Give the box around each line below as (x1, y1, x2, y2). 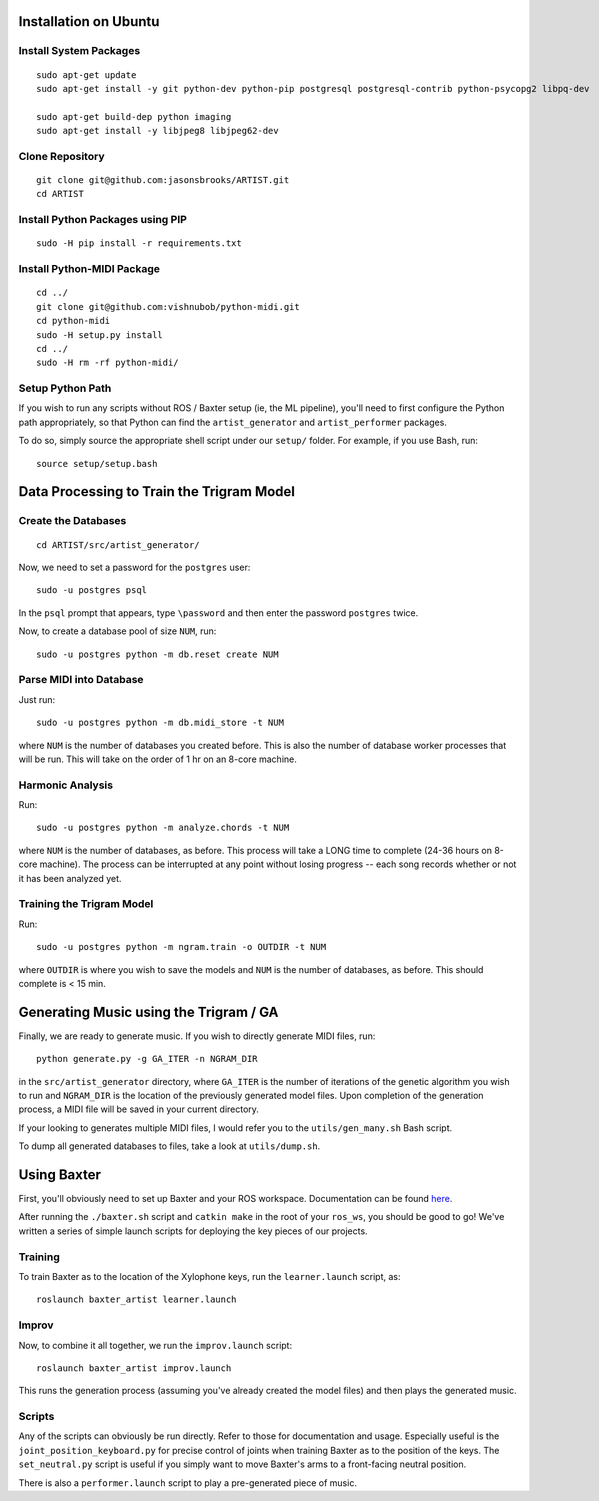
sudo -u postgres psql (36, 585, 148, 596)
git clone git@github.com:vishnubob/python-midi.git (36, 301, 300, 312)
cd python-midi (36, 315, 111, 327)
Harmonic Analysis (18, 778, 114, 792)
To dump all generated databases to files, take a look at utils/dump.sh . (18, 1140, 321, 1152)
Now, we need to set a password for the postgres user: (18, 561, 251, 574)
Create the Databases (18, 514, 127, 528)
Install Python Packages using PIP (18, 213, 187, 227)
